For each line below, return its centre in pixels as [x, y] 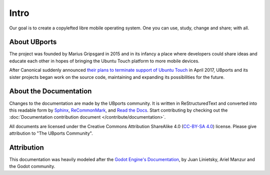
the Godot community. [32, 167]
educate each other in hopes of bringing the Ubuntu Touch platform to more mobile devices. [104, 61]
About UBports [33, 42]
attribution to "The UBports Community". [51, 133]
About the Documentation [50, 91]
